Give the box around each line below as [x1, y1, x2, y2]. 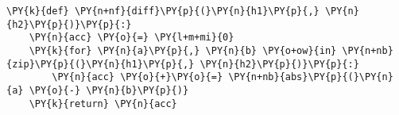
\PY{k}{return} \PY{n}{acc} [29, 98, 177, 109]
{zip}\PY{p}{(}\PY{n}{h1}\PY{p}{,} [6, 58, 195, 70]
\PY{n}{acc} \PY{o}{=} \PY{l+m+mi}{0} [29, 32, 234, 44]
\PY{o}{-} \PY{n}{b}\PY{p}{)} [29, 84, 189, 96]
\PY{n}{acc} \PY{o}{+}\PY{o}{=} [52, 71, 223, 83]
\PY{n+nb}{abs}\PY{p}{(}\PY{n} [228, 71, 393, 83]
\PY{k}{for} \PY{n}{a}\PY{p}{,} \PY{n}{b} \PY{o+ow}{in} [29, 44, 337, 56]
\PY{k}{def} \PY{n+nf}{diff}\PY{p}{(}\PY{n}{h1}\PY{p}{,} [6, 6, 320, 17]
